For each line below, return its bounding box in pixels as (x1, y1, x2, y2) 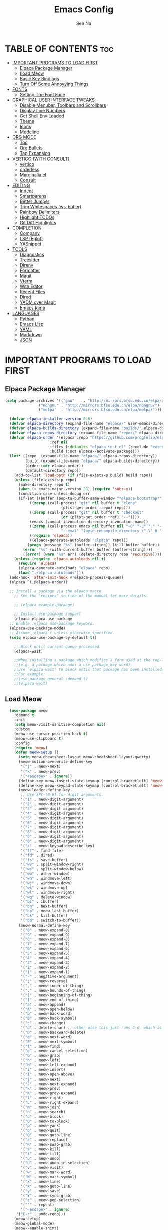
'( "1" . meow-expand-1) (20, 969, 70, 974)
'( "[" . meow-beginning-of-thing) (20, 992, 93, 998)
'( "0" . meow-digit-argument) (20, 839, 84, 844)
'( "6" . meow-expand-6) (20, 946, 70, 951)
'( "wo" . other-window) (20, 871, 70, 876)
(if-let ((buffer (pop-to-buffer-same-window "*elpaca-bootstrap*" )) (18, 496, 166, 501)
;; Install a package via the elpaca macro (9, 588, 101, 594)
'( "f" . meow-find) (20, 1044, 61, 1049)
